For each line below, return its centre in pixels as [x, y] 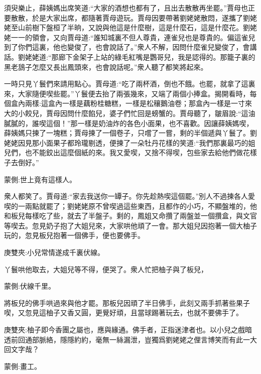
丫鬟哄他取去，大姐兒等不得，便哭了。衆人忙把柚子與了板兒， [106, 269]
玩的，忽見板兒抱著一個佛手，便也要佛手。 [74, 235]
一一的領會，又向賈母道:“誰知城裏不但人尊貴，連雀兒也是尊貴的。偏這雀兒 [133, 37]
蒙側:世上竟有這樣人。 [40, 179]
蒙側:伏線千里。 [30, 286]
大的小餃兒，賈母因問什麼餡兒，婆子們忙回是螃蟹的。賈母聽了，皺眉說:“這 [126, 113]
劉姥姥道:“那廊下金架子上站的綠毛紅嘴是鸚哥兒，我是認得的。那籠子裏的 [137, 56]
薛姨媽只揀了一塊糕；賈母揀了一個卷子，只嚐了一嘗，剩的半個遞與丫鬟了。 [127, 133]
